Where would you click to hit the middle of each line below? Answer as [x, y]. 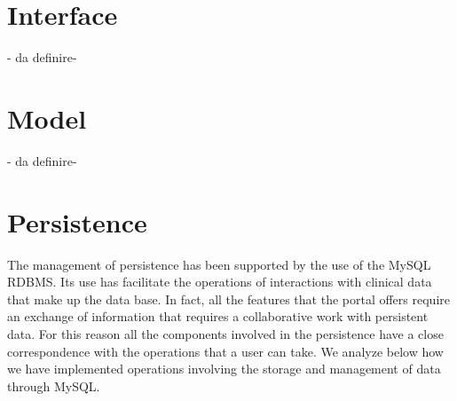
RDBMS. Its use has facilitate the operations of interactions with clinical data [220, 282]
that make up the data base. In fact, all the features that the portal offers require [228, 299]
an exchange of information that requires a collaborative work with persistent [218, 316]
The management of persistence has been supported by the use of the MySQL [219, 264]
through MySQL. [54, 385]
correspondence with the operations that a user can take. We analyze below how [225, 351]
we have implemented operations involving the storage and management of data [224, 369]
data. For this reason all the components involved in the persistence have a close [225, 333]
